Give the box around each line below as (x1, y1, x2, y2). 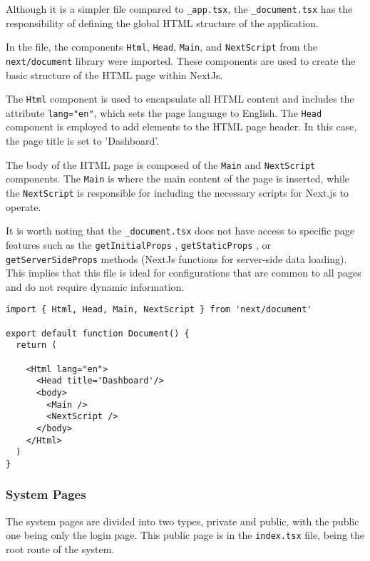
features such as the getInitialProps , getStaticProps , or (6, 237, 272, 252)
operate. (6, 199, 41, 214)
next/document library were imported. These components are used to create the (6, 53, 356, 68)
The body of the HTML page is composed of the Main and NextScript (6, 157, 316, 172)
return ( (16, 340, 57, 351)
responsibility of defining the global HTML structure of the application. (6, 15, 319, 30)
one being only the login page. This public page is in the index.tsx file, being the (6, 527, 364, 542)
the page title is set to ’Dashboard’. (6, 133, 160, 148)
